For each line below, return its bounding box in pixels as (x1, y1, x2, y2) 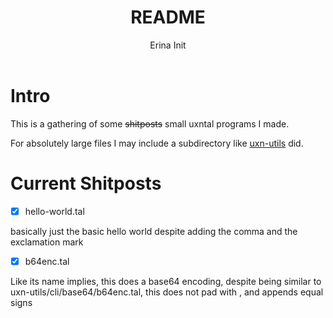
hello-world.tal (24, 205, 85, 217)
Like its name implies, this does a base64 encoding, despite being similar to (10, 275, 322, 287)
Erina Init (149, 39, 187, 51)
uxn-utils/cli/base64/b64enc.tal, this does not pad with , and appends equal (10, 286, 324, 298)
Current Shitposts (10, 172, 162, 195)
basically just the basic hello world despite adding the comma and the (10, 225, 298, 237)
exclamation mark (10, 236, 84, 248)
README (130, 6, 206, 29)
